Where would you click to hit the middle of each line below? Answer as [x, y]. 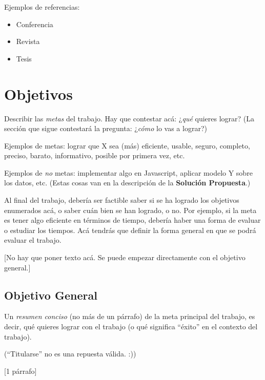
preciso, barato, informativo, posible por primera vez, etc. [95, 155]
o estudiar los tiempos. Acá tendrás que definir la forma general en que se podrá [130, 230]
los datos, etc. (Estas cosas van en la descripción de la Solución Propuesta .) [127, 183]
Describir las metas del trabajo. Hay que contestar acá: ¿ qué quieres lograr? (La [129, 118]
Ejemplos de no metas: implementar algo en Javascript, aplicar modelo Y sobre [128, 172]
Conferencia [35, 24]
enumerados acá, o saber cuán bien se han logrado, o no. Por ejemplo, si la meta [130, 210]
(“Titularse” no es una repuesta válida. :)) [70, 354]
